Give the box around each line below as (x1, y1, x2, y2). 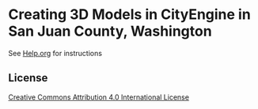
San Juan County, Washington (8, 22, 212, 40)
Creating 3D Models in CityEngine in (8, 6, 251, 24)
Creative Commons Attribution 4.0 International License (8, 92, 190, 102)
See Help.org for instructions (8, 48, 103, 58)
